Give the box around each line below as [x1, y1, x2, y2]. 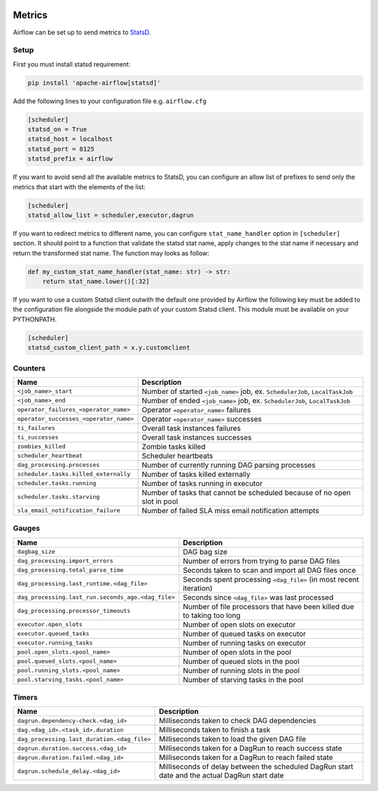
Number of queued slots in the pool [183, 656, 300, 666]
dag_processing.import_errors [17, 557, 113, 564]
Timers [13, 693, 38, 703]
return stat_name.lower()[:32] [42, 278, 150, 285]
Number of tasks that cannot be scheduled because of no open [141, 487, 351, 497]
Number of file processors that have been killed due [183, 602, 355, 611]
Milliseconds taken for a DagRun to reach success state [158, 743, 342, 753]
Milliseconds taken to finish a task [158, 725, 271, 735]
